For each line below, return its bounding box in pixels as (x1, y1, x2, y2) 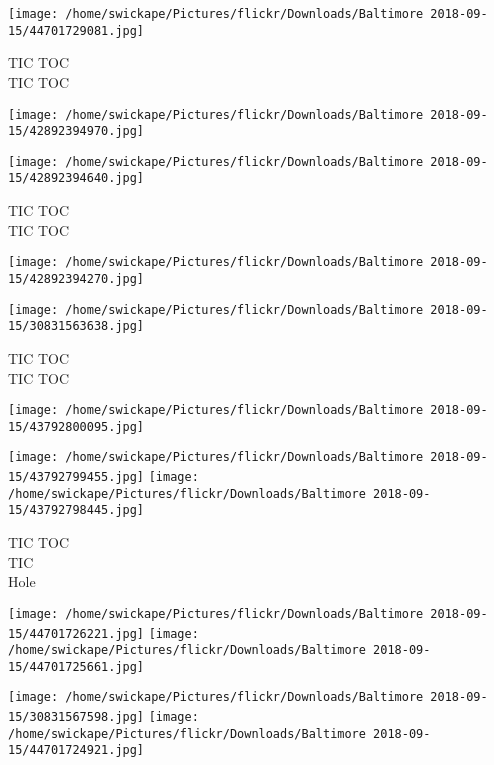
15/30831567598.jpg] (8, 710, 145, 725)
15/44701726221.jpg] (8, 626, 145, 641)
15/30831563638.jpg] (8, 319, 145, 334)
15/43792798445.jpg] (8, 503, 145, 518)
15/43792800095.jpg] (8, 419, 145, 434)
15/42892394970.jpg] (8, 124, 145, 139)
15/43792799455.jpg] (8, 470, 145, 485)
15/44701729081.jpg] (8, 23, 145, 38)
